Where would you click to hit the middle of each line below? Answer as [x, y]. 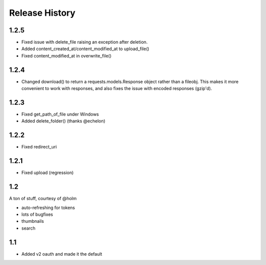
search [28, 228]
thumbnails [33, 221]
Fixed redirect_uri [39, 147]
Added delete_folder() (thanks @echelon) [63, 121]
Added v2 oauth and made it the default [62, 254]
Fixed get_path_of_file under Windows [60, 114]
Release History [42, 13]
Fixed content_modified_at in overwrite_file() [66, 56]
